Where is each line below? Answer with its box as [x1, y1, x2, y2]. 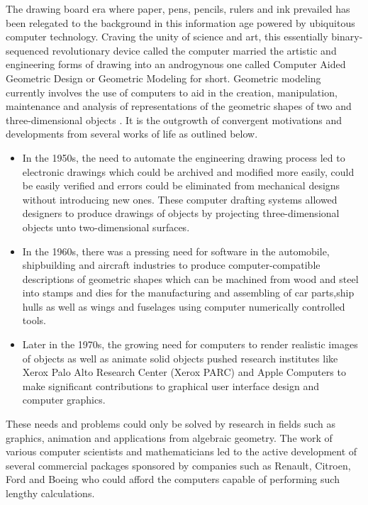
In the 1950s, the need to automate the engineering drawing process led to [22, 150, 345, 165]
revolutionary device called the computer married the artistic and [52, 43, 337, 57]
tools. [22, 313, 46, 328]
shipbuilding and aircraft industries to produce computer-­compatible [22, 257, 320, 272]
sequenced [6, 43, 50, 57]
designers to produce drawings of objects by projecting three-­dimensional [22, 206, 340, 221]
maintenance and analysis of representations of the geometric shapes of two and [6, 99, 352, 113]
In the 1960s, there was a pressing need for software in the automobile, [22, 243, 330, 258]
